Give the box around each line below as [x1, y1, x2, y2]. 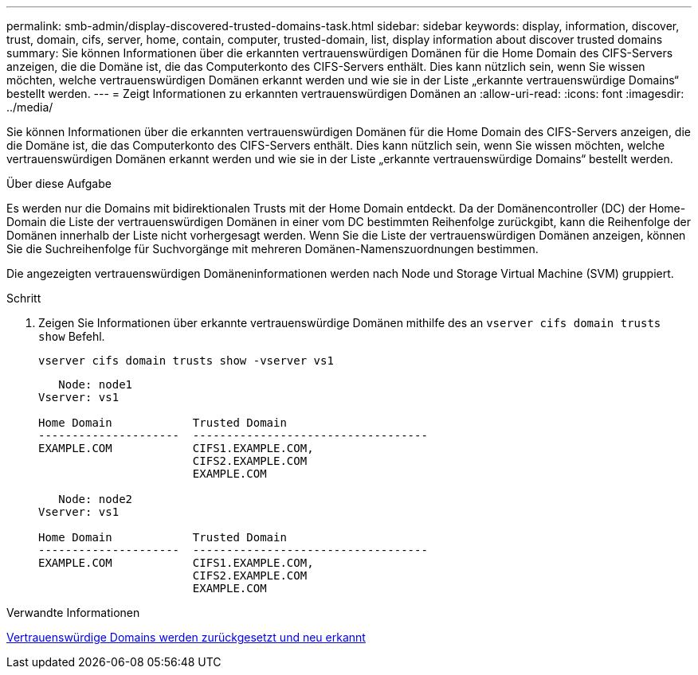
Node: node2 [58, 493, 133, 505]
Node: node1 [58, 378, 133, 391]
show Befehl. [38, 330, 105, 343]
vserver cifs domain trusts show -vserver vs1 [38, 354, 334, 367]
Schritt [6, 291, 41, 305]
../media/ [6, 100, 53, 114]
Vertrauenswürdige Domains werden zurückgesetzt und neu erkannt [6, 630, 366, 644]
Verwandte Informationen [6, 606, 140, 619]
